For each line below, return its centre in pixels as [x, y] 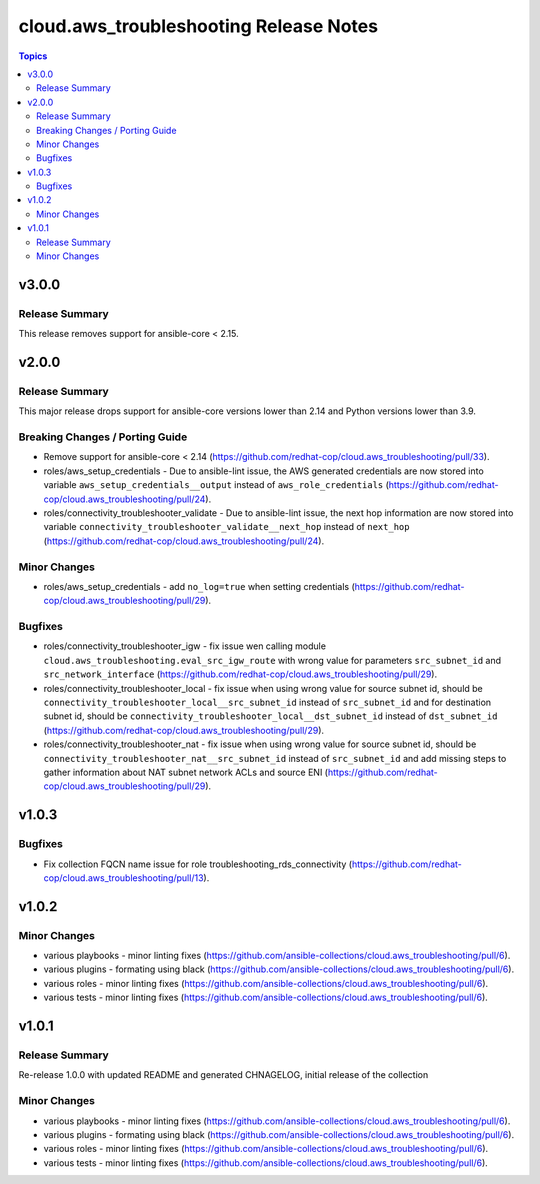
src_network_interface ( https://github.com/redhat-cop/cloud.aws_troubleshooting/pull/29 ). [240, 674]
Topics [33, 56]
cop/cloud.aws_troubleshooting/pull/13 [123, 877]
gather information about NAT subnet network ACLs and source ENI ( [186, 772]
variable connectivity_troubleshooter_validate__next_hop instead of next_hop [226, 527]
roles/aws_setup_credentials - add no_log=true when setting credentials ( [199, 586]
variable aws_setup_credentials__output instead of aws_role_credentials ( [216, 485]
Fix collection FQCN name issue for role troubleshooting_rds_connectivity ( [198, 864]
